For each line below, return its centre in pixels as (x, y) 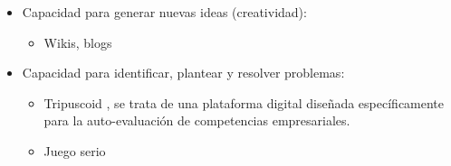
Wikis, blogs (78, 42)
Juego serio (75, 150)
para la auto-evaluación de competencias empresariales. (197, 120)
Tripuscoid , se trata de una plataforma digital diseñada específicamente (244, 102)
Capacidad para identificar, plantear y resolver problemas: (183, 73)
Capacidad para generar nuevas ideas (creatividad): (164, 12)
